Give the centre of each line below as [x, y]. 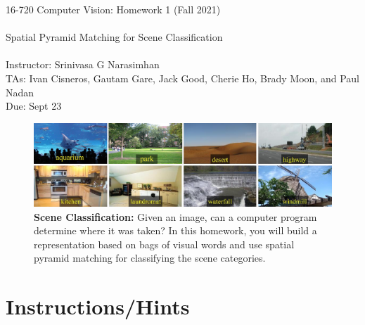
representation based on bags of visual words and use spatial [164, 244]
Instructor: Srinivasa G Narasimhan [83, 64]
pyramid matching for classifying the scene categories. [150, 258]
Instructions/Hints [98, 306]
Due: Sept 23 [34, 106]
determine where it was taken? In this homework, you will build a [175, 230]
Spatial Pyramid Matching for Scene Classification [114, 37]
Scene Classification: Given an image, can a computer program [175, 216]
